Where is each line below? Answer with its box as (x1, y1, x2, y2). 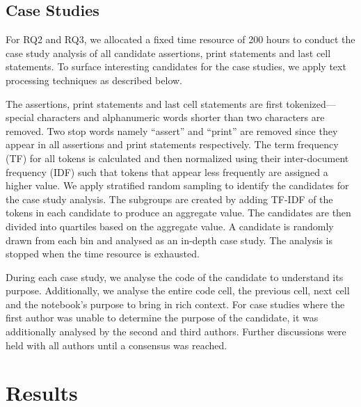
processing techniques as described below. (6, 72, 183, 87)
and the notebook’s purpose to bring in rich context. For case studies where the (6, 296, 345, 311)
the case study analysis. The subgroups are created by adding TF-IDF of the (6, 191, 333, 206)
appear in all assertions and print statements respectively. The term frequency (6, 137, 339, 152)
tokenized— (286, 96, 336, 111)
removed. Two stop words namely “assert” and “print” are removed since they (6, 123, 338, 138)
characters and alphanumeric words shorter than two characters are (37, 110, 325, 125)
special (6, 110, 34, 125)
